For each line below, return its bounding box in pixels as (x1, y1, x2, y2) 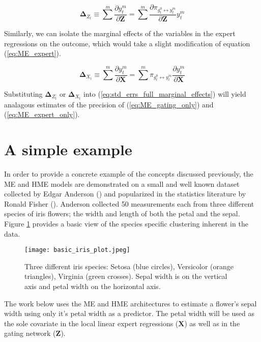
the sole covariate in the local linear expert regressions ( (4, 318, 179, 328)
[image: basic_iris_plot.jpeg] (24, 246, 130, 254)
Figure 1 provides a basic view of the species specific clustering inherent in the (4, 218, 248, 229)
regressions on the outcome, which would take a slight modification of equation (4, 38, 250, 48)
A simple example (4, 139, 132, 160)
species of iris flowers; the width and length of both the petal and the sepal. (4, 208, 240, 219)
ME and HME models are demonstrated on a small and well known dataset (4, 178, 240, 189)
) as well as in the (184, 318, 240, 328)
